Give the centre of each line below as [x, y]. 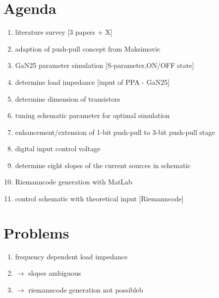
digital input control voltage [58, 149]
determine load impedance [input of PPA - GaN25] [92, 82]
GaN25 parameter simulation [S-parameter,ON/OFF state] [105, 65]
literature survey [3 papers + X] [64, 32]
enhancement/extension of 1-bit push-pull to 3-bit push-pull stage [115, 132]
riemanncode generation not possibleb [86, 289]
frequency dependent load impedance [71, 256]
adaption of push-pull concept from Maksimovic [88, 48]
